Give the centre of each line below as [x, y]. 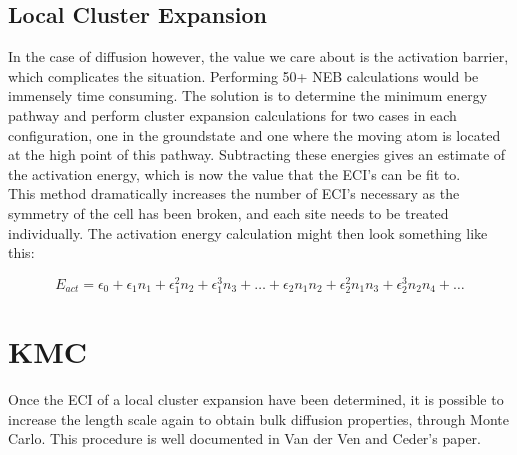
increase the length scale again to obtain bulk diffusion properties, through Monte [259, 418]
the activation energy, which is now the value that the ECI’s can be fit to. [234, 173]
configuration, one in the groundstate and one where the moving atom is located [254, 134]
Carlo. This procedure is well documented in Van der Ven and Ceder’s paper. [244, 438]
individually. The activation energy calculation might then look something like [248, 232]
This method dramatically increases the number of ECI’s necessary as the [234, 193]
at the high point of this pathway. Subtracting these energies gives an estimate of [257, 154]
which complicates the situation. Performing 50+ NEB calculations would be [243, 75]
